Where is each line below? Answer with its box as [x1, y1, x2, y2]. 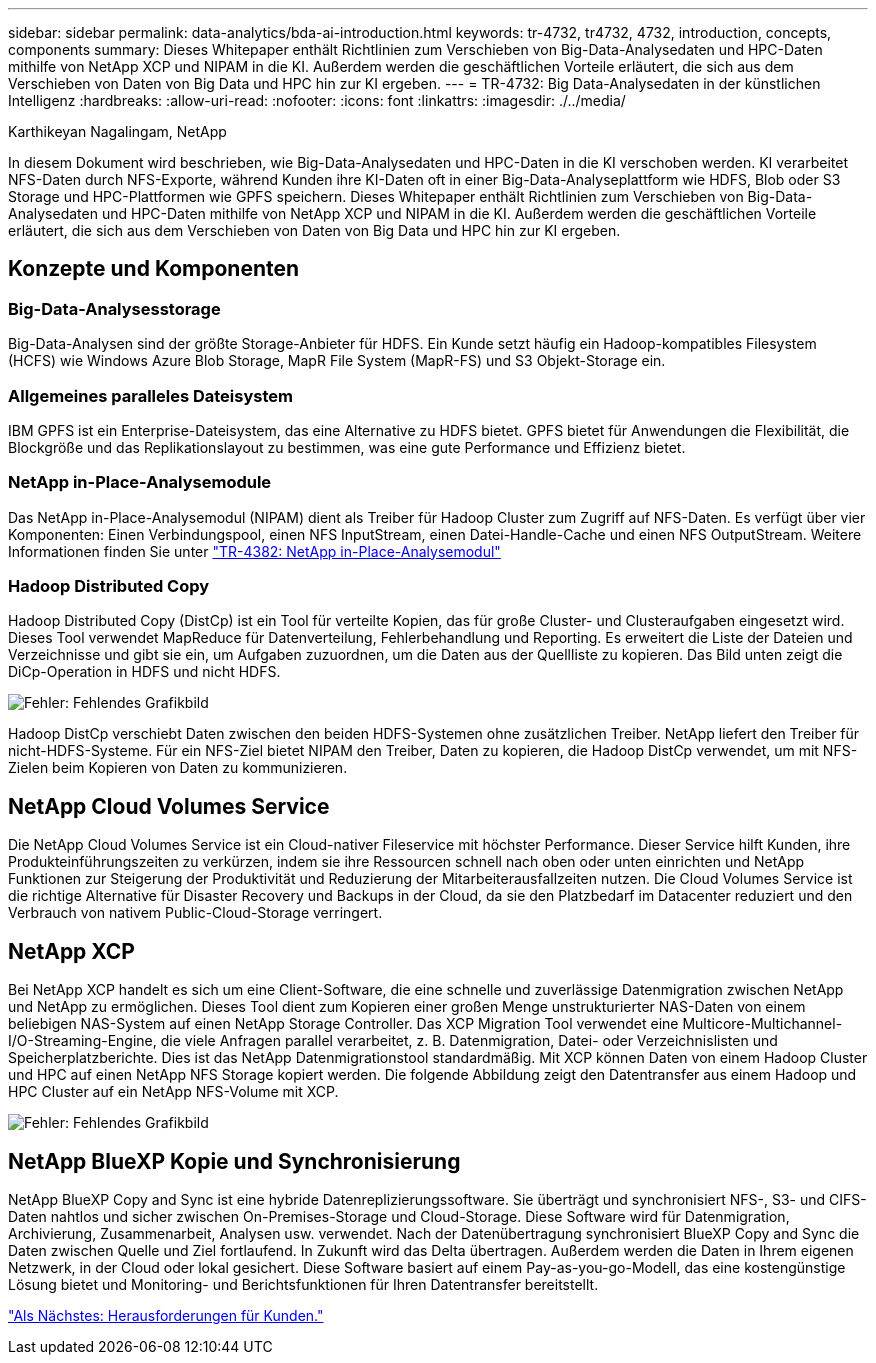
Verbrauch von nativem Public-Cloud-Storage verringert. [8, 904, 383, 922]
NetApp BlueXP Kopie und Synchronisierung [8, 1148, 461, 1174]
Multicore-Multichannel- [682, 1015, 843, 1033]
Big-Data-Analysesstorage [8, 298, 221, 319]
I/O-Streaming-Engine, [8, 1032, 157, 1050]
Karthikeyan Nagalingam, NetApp [8, 123, 227, 140]
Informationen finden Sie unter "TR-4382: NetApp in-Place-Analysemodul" [8, 542, 501, 560]
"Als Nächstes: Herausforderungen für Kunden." [8, 1307, 324, 1324]
